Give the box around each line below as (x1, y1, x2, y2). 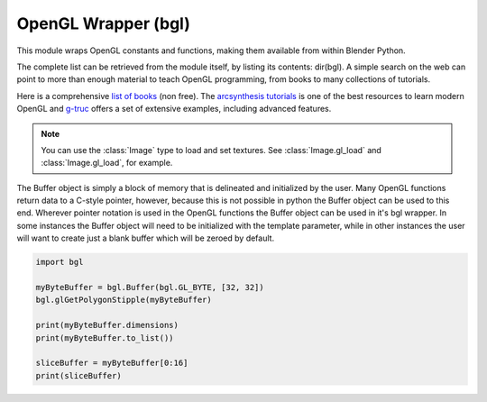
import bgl (35, 257, 84, 268)
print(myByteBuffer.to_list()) (35, 333, 175, 343)
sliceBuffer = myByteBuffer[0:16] (35, 358, 188, 369)
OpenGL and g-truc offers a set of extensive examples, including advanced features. (16, 104, 332, 114)
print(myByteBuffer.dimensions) (35, 320, 179, 331)
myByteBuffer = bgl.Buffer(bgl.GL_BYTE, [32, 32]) (35, 282, 265, 292)
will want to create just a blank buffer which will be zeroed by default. (16, 233, 275, 243)
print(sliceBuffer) (35, 370, 122, 380)
